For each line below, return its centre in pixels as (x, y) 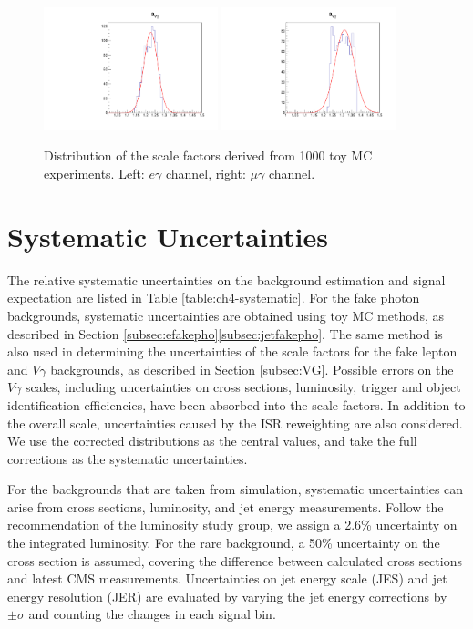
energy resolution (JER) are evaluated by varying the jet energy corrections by (227, 596)
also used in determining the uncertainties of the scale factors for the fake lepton (232, 351)
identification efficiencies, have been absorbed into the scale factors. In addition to (236, 404)
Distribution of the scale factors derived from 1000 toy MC (208, 155)
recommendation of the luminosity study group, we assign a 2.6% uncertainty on (232, 525)
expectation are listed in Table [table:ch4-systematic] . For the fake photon (214, 298)
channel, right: (206, 174)
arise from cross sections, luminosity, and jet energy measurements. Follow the (226, 506)
